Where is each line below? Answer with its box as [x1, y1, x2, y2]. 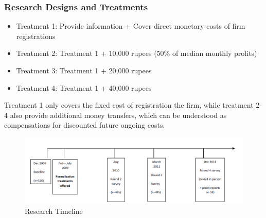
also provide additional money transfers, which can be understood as [10, 109, 227, 120]
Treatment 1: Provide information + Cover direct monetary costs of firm [16, 21, 245, 31]
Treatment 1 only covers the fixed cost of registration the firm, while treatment [4, 100, 254, 110]
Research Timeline [25, 205, 83, 216]
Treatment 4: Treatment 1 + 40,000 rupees [16, 82, 152, 93]
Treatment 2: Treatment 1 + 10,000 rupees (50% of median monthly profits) [16, 48, 257, 58]
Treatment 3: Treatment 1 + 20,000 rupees [16, 65, 152, 75]
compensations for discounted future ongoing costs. [4, 120, 165, 130]
